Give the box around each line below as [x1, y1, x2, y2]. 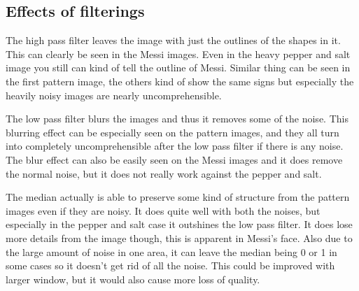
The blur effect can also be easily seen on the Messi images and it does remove [6, 152, 343, 166]
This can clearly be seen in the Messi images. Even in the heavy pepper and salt [6, 46, 351, 61]
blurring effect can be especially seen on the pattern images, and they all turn [6, 125, 339, 139]
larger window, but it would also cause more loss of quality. [6, 271, 260, 286]
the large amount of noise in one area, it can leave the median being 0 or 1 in [6, 244, 337, 259]
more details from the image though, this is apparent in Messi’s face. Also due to [6, 230, 353, 245]
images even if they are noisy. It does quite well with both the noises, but [6, 203, 321, 218]
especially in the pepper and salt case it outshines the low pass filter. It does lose [6, 217, 353, 232]
